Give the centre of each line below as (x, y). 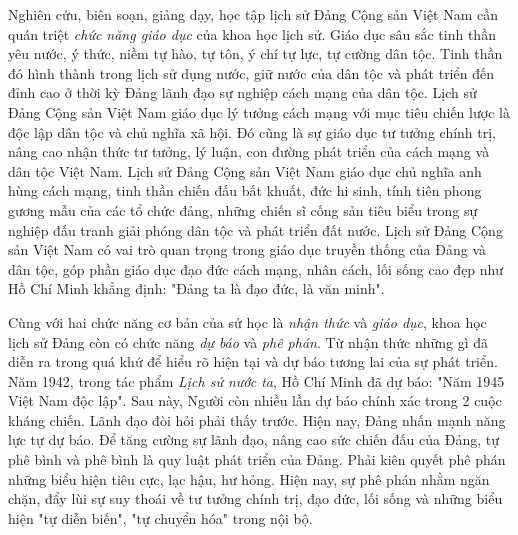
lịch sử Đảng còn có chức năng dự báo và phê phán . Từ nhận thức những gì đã (248, 341)
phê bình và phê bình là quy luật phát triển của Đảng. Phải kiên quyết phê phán (257, 459)
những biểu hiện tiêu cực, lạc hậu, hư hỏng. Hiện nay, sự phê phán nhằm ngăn (249, 478)
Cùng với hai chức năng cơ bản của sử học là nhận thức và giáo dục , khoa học (247, 321)
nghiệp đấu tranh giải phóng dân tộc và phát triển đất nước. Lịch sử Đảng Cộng (255, 229)
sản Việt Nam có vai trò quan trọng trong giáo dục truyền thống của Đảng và (247, 249)
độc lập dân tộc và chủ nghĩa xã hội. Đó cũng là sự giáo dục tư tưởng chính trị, (252, 131)
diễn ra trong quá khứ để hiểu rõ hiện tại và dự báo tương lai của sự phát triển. (253, 361)
